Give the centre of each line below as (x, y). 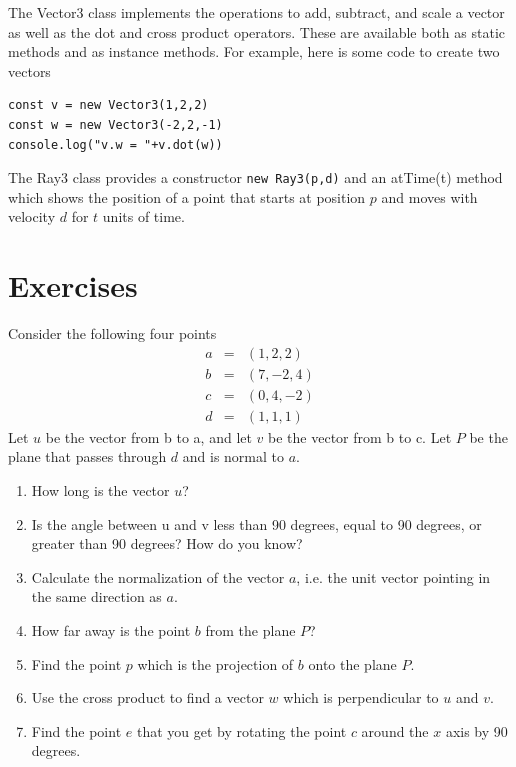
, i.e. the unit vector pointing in (393, 576)
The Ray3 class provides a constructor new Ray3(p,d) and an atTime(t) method (255, 177)
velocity (32, 216)
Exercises (73, 285)
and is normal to (233, 456)
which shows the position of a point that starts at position (187, 196)
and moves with (429, 196)
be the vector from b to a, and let (148, 436)
